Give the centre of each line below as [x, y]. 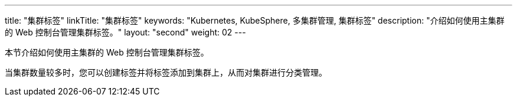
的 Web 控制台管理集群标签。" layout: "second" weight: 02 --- [125, 32]
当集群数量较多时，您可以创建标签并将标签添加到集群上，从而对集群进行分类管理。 [166, 72]
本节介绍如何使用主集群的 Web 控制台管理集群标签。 [107, 52]
